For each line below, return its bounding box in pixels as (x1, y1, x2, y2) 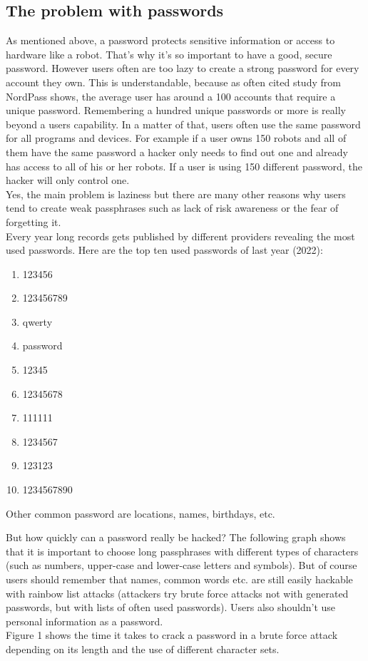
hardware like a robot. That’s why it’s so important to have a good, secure (6, 46, 332, 61)
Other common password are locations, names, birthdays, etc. (6, 506, 275, 521)
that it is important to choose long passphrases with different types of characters (6, 543, 359, 558)
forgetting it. (6, 214, 61, 229)
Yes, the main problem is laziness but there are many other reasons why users (6, 186, 346, 201)
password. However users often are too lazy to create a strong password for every (6, 61, 359, 76)
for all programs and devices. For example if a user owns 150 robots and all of (6, 130, 347, 145)
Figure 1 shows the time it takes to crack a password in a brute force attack (6, 627, 338, 642)
